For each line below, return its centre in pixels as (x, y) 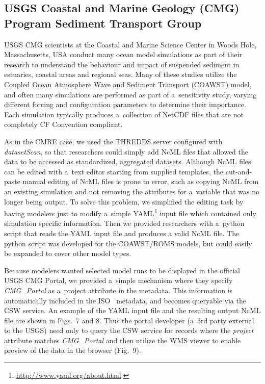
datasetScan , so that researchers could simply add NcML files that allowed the (126, 151)
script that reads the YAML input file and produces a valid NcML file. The (122, 233)
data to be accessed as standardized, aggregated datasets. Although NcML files (128, 161)
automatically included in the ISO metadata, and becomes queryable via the (125, 300)
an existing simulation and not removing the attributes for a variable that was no (132, 191)
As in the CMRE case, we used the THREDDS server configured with (113, 141)
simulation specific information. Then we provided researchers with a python (124, 223)
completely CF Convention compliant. (63, 124)
